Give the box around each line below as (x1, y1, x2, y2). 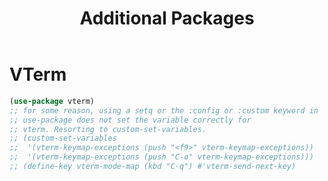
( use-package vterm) (9, 96, 96, 106)
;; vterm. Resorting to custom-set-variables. (9, 124, 207, 134)
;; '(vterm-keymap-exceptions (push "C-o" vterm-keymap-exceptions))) (9, 152, 314, 162)
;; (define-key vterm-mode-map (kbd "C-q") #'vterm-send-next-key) (9, 162, 297, 172)
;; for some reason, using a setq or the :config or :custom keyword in (9, 105, 319, 116)
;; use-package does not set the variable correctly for (9, 115, 252, 125)
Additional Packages (79, 7, 255, 30)
